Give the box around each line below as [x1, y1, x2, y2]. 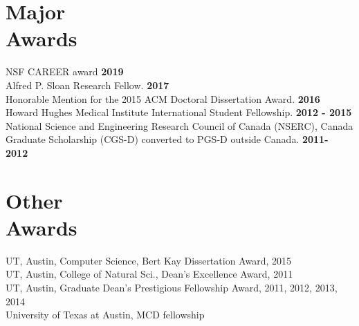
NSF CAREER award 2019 [6, 64, 124, 79]
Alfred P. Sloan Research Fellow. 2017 [6, 77, 169, 92]
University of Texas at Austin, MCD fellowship [6, 307, 205, 322]
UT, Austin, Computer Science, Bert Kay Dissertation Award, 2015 [6, 253, 291, 267]
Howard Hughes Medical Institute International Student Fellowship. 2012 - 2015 [6, 105, 352, 119]
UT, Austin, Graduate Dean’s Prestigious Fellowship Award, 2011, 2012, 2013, [6, 280, 338, 294]
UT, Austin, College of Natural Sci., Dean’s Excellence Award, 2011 [6, 267, 293, 281]
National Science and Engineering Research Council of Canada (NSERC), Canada [6, 118, 353, 133]
